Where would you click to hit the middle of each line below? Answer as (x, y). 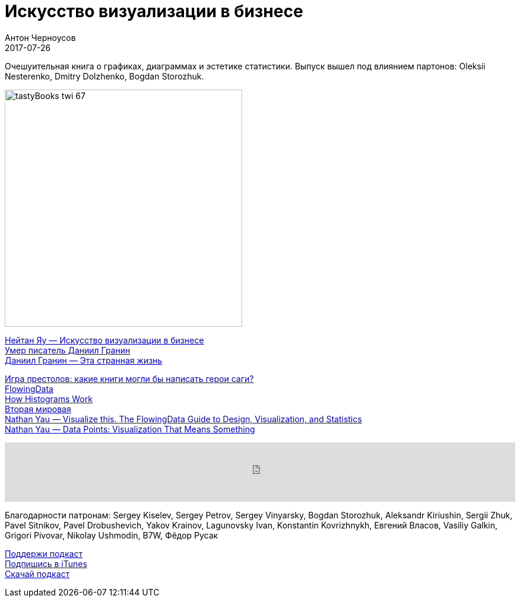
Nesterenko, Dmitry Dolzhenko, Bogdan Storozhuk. (104, 76)
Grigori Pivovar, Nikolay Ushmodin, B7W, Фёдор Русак (112, 535)
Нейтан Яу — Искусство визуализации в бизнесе (104, 340)
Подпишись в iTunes (46, 563)
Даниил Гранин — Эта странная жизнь (84, 360)
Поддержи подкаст (44, 553)
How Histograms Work (49, 399)
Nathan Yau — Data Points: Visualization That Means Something (130, 429)
